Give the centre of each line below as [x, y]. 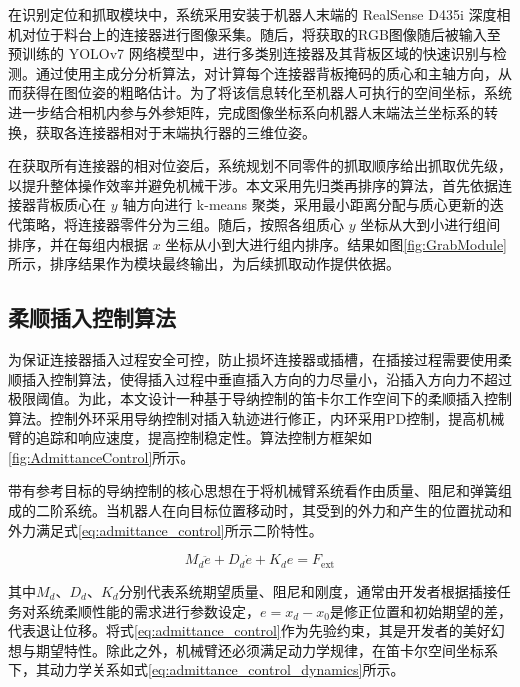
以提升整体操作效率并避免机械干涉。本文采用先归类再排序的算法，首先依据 [253, 184]
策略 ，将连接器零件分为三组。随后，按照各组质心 [182, 223]
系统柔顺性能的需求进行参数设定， [147, 610]
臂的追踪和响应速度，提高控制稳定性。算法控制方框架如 [190, 437]
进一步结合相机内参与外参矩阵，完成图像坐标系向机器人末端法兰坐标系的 [246, 111]
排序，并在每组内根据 [78, 243]
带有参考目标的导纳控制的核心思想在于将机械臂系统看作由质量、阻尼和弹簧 [253, 490]
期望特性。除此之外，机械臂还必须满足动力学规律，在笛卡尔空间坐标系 [266, 649]
